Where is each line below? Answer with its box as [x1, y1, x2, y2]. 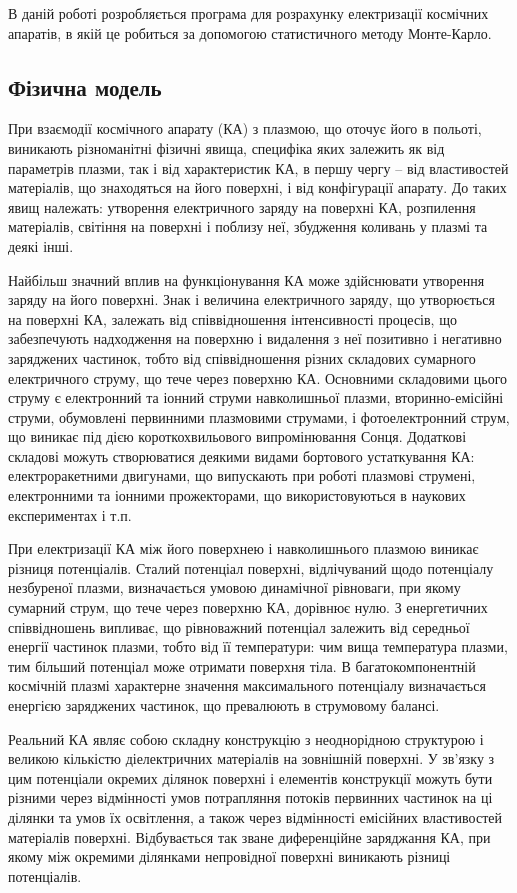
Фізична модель [8, 71, 162, 102]
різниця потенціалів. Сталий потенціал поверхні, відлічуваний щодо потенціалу [8, 557, 494, 578]
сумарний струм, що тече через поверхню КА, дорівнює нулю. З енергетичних [8, 597, 488, 618]
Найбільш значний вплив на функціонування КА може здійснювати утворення [8, 269, 485, 290]
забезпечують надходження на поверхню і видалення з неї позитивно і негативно [8, 328, 502, 349]
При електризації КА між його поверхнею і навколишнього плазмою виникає [8, 538, 479, 559]
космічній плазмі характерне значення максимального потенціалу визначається [8, 675, 486, 696]
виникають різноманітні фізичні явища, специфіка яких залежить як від [8, 137, 445, 158]
